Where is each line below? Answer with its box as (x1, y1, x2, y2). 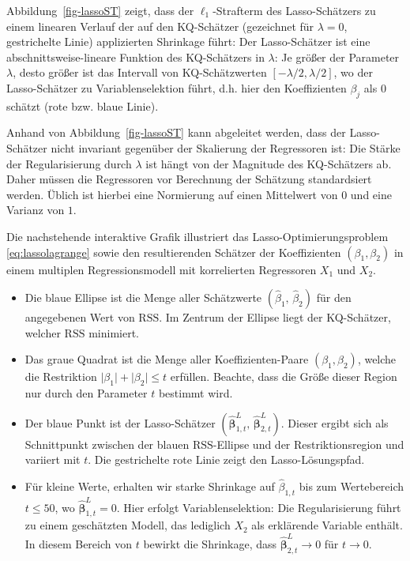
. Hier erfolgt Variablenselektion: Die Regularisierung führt (116, 499, 401, 515)
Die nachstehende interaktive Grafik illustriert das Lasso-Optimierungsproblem (6, 228, 389, 244)
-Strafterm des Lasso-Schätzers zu (213, 2, 376, 18)
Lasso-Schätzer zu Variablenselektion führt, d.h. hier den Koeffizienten (6, 79, 347, 96)
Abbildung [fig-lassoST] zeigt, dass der (6, 2, 194, 18)
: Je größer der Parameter (274, 48, 400, 65)
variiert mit (24, 451, 81, 468)
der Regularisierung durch (6, 155, 132, 171)
